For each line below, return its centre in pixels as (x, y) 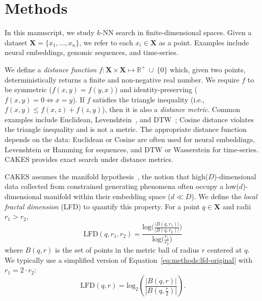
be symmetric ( (28, 89)
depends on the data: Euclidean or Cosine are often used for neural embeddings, (130, 139)
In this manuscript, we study (50, 32)
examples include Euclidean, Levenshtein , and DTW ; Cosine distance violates (129, 119)
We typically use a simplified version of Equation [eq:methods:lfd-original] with (128, 259)
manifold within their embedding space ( (107, 196)
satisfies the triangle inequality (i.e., (149, 99)
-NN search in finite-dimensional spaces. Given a (176, 32)
